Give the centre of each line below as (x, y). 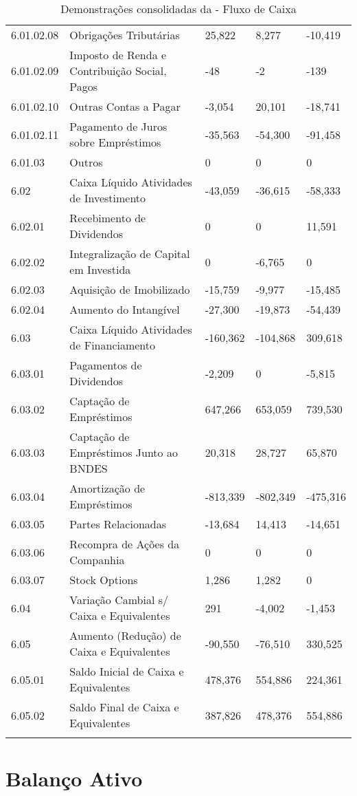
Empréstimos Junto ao (124, 452)
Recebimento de (108, 218)
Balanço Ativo (74, 778)
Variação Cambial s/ (119, 600)
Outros (86, 162)
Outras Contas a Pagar (125, 106)
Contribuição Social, (118, 71)
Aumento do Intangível (125, 309)
